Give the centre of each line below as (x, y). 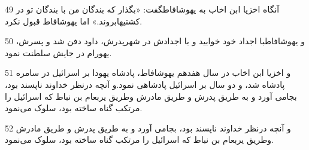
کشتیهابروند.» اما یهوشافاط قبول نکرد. (74, 21)
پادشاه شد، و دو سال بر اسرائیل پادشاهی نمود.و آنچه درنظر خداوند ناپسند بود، (145, 84)
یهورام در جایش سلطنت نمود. (58, 52)
